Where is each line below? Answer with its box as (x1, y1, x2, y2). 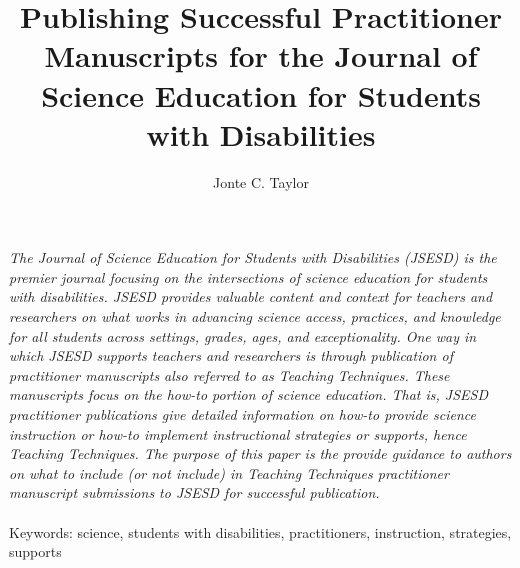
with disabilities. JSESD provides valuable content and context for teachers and (9, 286, 493, 307)
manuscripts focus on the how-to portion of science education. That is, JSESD (9, 384, 488, 405)
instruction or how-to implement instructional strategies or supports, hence (9, 423, 467, 444)
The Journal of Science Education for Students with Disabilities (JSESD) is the (9, 247, 497, 268)
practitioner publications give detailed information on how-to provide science (9, 404, 476, 425)
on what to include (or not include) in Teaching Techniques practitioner (9, 462, 449, 483)
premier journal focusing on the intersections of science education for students (9, 266, 488, 287)
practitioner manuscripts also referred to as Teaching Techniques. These (9, 364, 450, 385)
